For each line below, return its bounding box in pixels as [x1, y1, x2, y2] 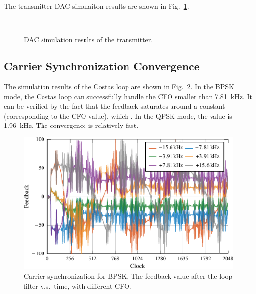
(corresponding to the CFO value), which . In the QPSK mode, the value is [4, 110, 232, 121]
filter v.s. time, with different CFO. [24, 280, 131, 291]
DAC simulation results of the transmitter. [24, 34, 153, 44]
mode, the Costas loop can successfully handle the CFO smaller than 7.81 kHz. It [4, 91, 252, 101]
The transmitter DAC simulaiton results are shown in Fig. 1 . [4, 1, 189, 11]
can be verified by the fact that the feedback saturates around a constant [4, 101, 225, 111]
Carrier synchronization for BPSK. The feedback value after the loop [24, 271, 233, 281]
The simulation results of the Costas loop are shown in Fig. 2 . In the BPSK [4, 81, 234, 91]
